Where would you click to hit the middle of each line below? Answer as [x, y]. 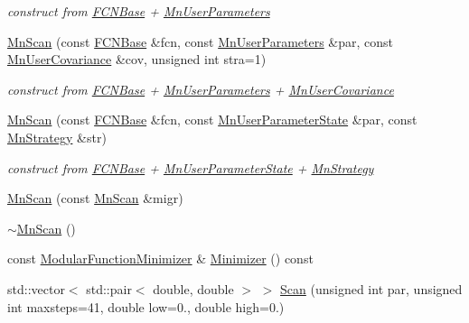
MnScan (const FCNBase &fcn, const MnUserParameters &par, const [201, 41]
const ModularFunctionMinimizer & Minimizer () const [160, 258]
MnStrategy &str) [57, 137]
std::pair [109, 288]
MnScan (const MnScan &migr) [95, 198]
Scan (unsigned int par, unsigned [371, 288]
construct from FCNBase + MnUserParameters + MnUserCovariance [201, 89]
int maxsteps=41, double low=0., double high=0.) [146, 306]
